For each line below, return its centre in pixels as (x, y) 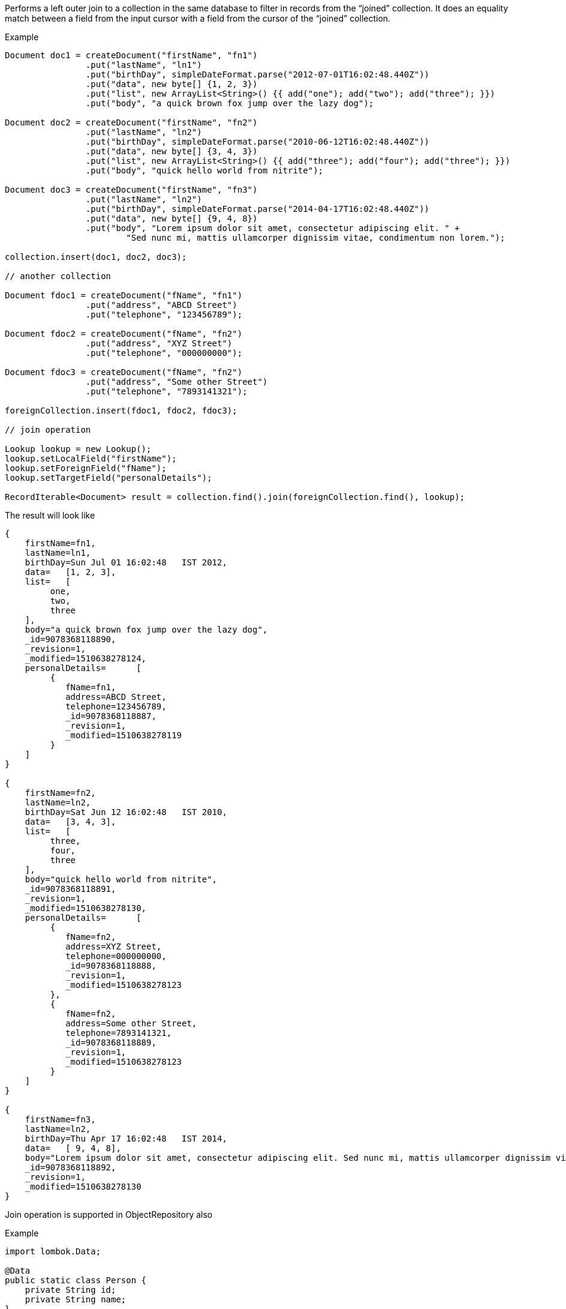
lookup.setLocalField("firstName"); (91, 459)
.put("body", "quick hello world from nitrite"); (204, 170)
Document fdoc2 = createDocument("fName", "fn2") (124, 334)
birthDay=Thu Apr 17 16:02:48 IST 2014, (126, 1139)
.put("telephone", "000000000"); (164, 353)
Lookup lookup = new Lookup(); (78, 449)
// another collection (58, 276)
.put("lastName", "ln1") (144, 65)
